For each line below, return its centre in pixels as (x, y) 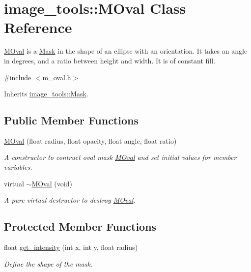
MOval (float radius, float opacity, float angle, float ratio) (90, 140)
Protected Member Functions (80, 227)
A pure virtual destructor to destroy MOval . (70, 200)
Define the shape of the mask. (48, 263)
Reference (38, 27)
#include (18, 77)
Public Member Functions (71, 120)
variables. (18, 167)
